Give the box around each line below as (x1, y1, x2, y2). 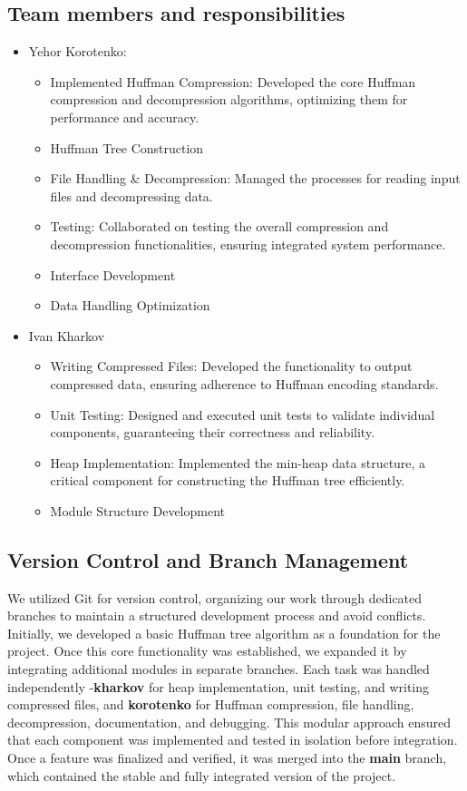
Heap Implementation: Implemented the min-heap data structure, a (50, 453, 426, 472)
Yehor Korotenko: (28, 42, 127, 61)
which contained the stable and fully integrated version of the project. (7, 766, 396, 785)
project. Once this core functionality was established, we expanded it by (7, 641, 407, 660)
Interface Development (50, 265, 176, 284)
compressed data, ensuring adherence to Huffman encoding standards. (50, 374, 439, 393)
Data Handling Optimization (50, 296, 210, 315)
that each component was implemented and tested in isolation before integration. (7, 730, 458, 749)
